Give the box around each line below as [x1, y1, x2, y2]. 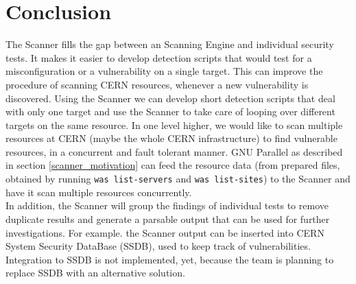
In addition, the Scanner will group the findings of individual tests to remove [5, 198, 329, 213]
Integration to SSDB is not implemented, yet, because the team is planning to [5, 252, 334, 266]
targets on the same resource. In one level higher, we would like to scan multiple [5, 117, 343, 132]
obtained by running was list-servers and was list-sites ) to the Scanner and [5, 171, 351, 186]
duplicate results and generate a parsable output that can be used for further [5, 211, 330, 226]
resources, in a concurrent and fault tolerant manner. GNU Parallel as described [5, 144, 343, 158]
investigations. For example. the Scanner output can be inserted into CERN [5, 225, 324, 239]
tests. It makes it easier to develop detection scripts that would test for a [5, 50, 312, 64]
